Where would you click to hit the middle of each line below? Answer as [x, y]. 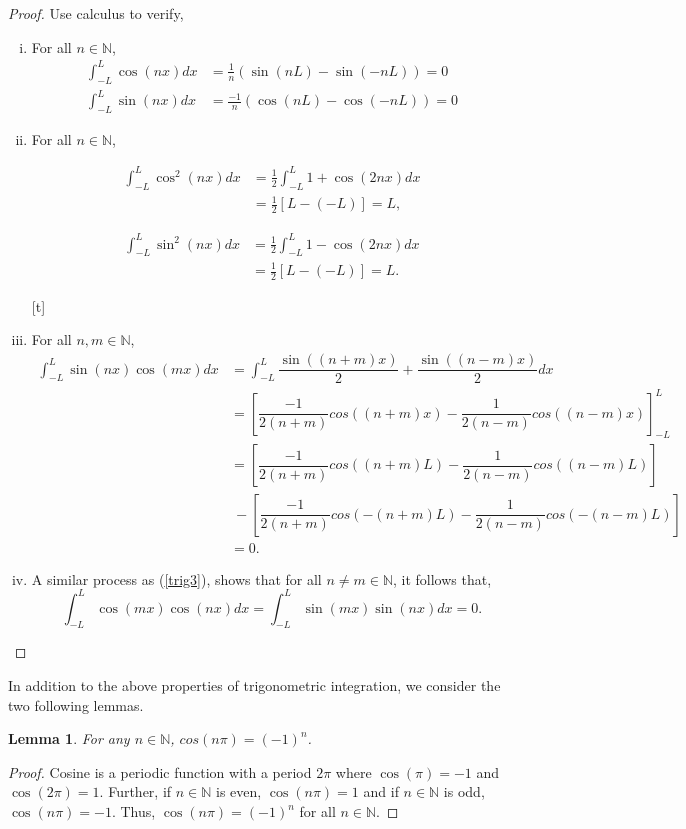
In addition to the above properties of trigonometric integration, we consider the [254, 685]
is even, [239, 791]
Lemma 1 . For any [69, 738]
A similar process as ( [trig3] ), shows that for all [176, 578]
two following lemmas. [76, 704]
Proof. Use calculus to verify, [96, 13]
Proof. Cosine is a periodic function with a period [160, 771]
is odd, [464, 791]
